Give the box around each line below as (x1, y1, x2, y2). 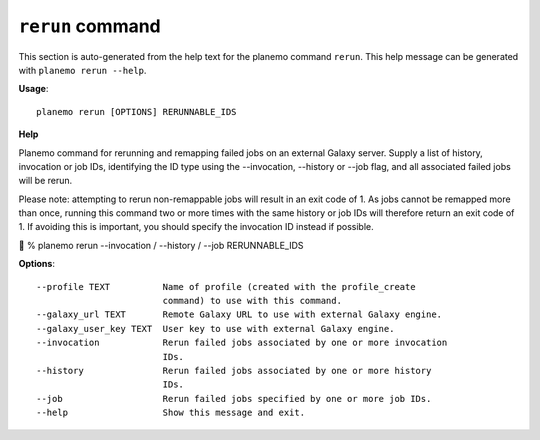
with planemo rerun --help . (18, 64, 147, 76)
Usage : (18, 83, 49, 95)
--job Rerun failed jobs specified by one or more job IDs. (36, 393, 432, 404)
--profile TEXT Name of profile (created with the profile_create (36, 281, 416, 292)
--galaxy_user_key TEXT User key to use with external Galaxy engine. (36, 323, 395, 334)
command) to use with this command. (162, 295, 342, 307)
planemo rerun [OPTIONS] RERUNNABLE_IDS (36, 106, 237, 117)
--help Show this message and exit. (36, 407, 305, 419)
